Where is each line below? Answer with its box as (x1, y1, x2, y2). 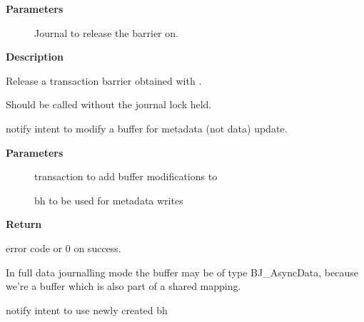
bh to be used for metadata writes (34, 192, 183, 207)
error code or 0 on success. (6, 240, 121, 255)
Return (6, 217, 42, 232)
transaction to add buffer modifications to (34, 169, 218, 184)
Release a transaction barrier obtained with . (6, 73, 202, 88)
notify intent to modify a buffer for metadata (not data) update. (6, 120, 288, 135)
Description (6, 49, 64, 64)
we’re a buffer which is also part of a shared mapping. (6, 279, 241, 294)
